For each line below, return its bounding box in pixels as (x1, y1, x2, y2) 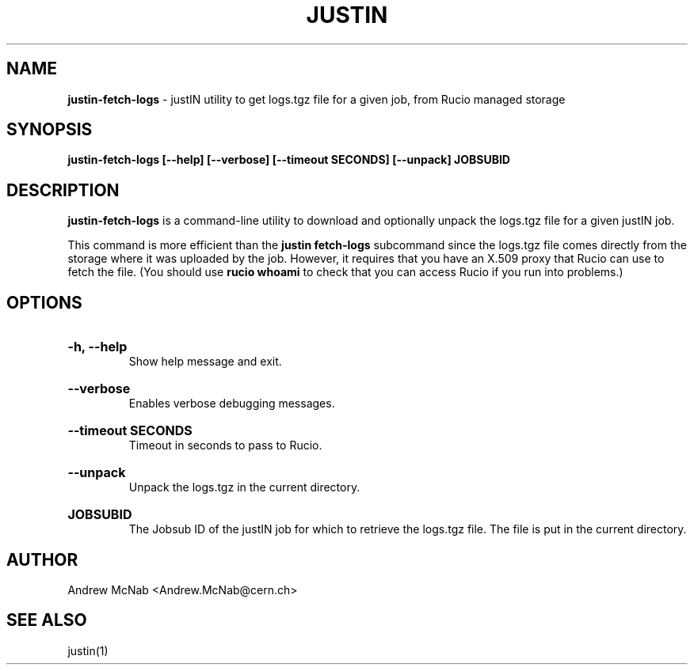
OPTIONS (6, 292, 82, 313)
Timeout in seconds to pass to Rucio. (128, 438, 322, 453)
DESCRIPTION (6, 180, 120, 200)
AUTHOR (6, 549, 78, 570)
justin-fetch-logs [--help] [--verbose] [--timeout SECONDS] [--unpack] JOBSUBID (67, 153, 510, 167)
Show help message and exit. (128, 354, 282, 369)
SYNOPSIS (6, 119, 93, 140)
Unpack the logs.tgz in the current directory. (128, 480, 360, 495)
